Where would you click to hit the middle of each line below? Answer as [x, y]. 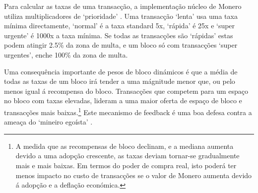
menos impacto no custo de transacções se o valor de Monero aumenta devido [134, 175]
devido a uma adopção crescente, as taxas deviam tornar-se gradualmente [128, 156]
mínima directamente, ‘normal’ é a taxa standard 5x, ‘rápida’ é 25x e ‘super [120, 26]
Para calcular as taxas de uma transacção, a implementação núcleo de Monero [123, 6]
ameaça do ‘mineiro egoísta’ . [48, 122]
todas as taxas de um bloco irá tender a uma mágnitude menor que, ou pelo [120, 81]
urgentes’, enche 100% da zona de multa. [66, 54]
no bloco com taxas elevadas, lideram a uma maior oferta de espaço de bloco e [123, 100]
